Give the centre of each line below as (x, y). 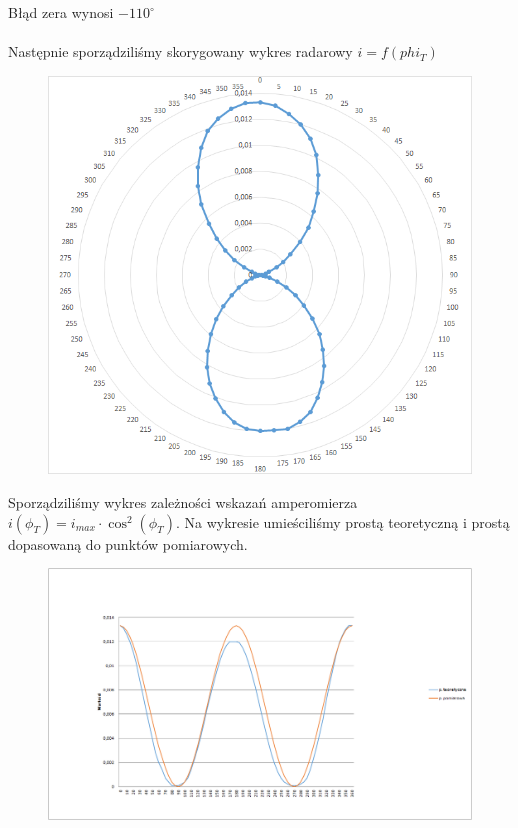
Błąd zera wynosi (61, 12)
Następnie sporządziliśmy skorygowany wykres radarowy (180, 51)
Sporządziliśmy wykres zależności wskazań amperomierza (183, 502)
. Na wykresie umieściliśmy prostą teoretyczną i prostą (342, 521)
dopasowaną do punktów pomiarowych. (128, 543)
